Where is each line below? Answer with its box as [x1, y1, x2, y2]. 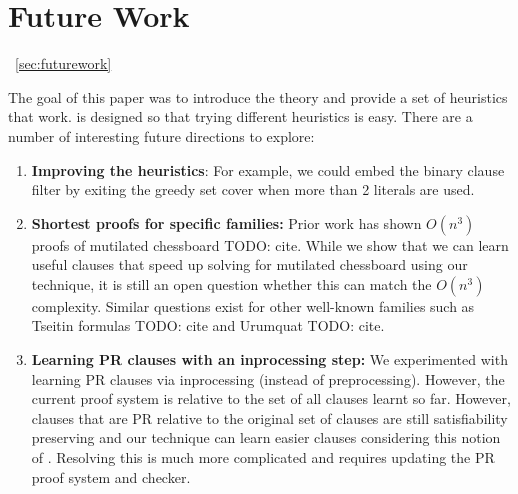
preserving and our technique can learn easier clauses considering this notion [31, 427, 501, 448]
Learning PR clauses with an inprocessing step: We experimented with [31, 349, 508, 370]
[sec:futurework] [15, 53, 112, 74]
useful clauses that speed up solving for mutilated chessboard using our [31, 254, 468, 275]
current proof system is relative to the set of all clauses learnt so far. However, [31, 388, 511, 409]
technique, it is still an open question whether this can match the [31, 273, 432, 294]
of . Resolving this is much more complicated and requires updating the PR [31, 447, 495, 468]
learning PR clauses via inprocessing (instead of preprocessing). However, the [31, 368, 505, 389]
